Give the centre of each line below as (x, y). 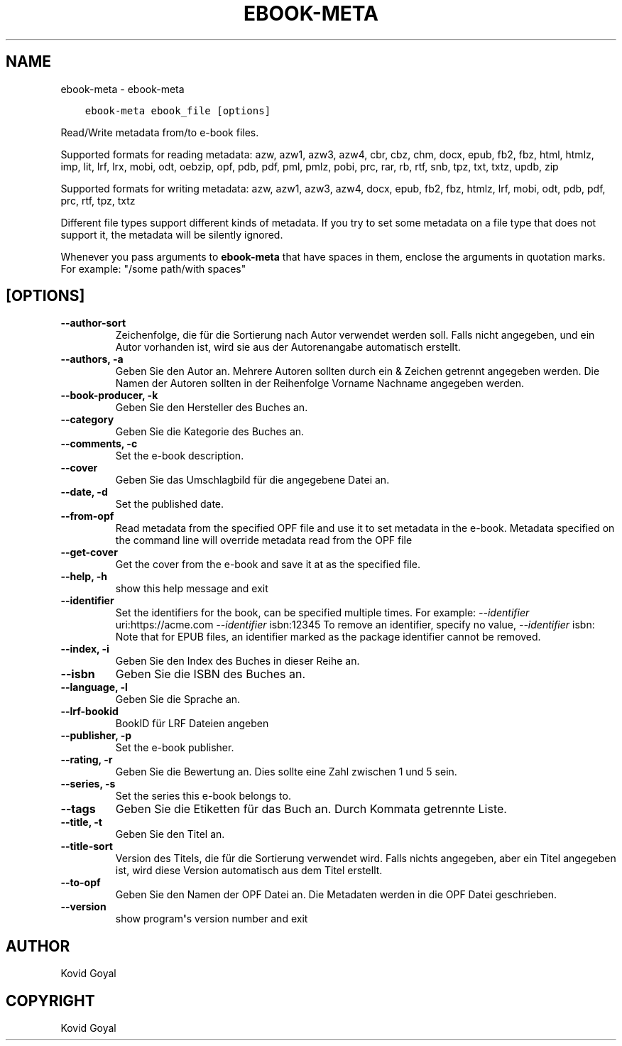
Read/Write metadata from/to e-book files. (160, 132)
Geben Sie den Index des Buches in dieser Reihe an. (238, 661)
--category (87, 420)
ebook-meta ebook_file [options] (178, 110)
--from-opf (87, 516)
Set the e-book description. (180, 456)
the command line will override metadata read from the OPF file (264, 540)
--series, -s (88, 784)
